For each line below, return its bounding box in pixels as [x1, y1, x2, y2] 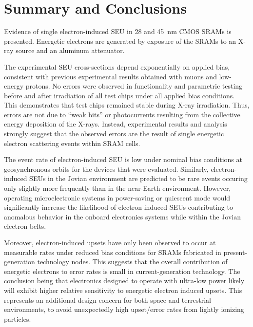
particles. [4, 313, 31, 324]
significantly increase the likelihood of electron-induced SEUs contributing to [4, 202, 233, 212]
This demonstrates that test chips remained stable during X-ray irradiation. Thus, [4, 100, 250, 110]
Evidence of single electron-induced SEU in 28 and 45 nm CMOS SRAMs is [4, 26, 232, 36]
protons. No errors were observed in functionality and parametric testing [25, 81, 243, 91]
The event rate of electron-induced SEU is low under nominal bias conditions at [4, 154, 242, 164]
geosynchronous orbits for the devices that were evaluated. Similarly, [4, 163, 209, 174]
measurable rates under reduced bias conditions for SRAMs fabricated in [4, 247, 221, 257]
